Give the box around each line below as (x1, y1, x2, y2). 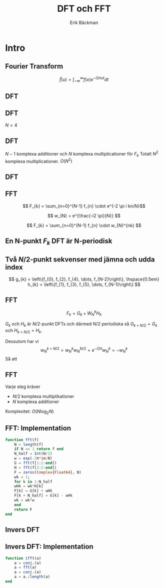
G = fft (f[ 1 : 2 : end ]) (14, 460, 57, 465)
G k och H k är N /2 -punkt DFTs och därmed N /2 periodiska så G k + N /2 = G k (5, 321, 157, 328)
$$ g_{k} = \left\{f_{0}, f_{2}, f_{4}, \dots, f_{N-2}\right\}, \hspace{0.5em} (8, 276, 159, 282)
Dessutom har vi (5, 338, 39, 344)
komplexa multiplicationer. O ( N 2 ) (5, 157, 72, 164)
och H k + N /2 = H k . (5, 327, 42, 334)
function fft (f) (5, 437, 39, 442)
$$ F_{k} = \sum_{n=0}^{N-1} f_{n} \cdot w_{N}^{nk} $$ (26, 222, 141, 228)
